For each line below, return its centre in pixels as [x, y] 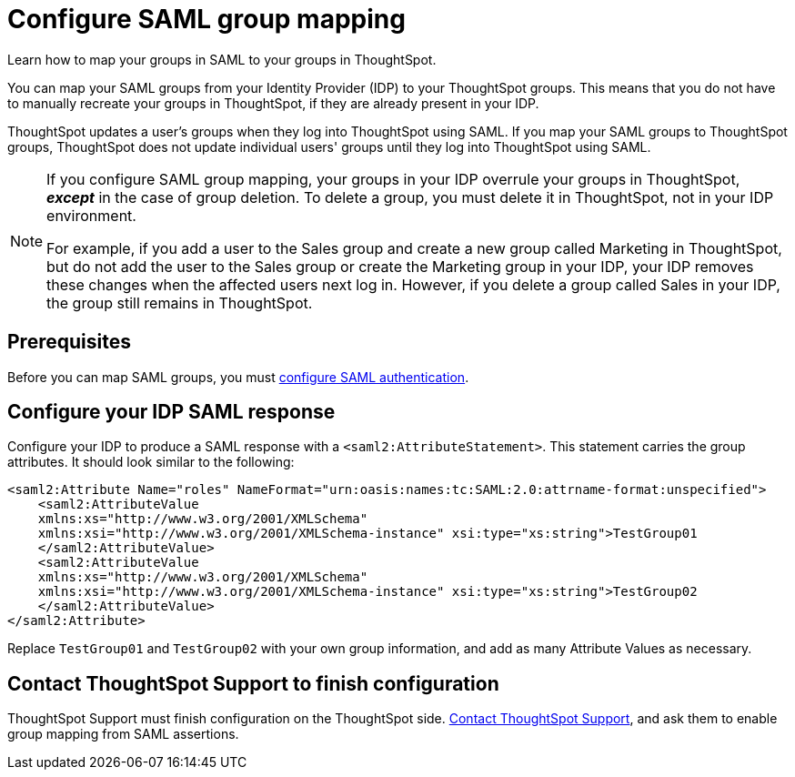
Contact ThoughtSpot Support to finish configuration [253, 683]
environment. [91, 215]
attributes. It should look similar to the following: [151, 462]
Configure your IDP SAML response [171, 412]
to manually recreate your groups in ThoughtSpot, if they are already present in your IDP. [273, 103]
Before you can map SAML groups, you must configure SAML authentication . [238, 377]
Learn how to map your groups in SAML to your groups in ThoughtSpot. [222, 59]
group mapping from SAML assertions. [123, 734]
